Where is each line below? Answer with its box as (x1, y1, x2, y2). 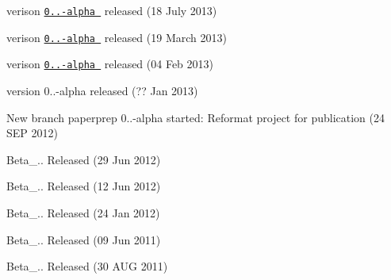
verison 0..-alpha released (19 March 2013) (6, 29, 227, 45)
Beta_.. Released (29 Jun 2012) (6, 151, 161, 167)
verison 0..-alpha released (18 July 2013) (6, 2, 217, 18)
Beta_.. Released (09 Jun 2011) (6, 231, 161, 247)
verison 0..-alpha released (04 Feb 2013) (6, 56, 214, 72)
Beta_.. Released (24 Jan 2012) (6, 204, 160, 221)
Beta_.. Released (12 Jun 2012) (6, 178, 161, 194)
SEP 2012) (6, 125, 58, 141)
